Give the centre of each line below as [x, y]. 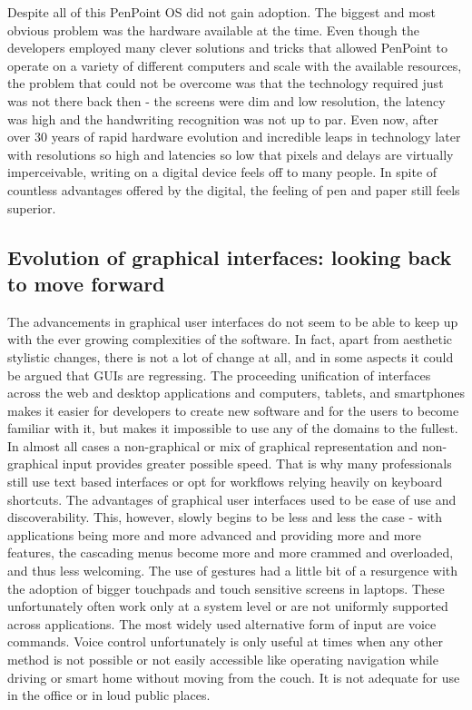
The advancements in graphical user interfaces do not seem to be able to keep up [233, 321]
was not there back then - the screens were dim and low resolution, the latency [226, 100]
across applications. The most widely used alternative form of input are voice [222, 623]
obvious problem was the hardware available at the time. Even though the [213, 30]
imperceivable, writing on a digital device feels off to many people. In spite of [222, 172]
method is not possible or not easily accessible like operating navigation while [223, 659]
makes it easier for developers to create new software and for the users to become [233, 410]
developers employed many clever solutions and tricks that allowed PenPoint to [227, 48]
